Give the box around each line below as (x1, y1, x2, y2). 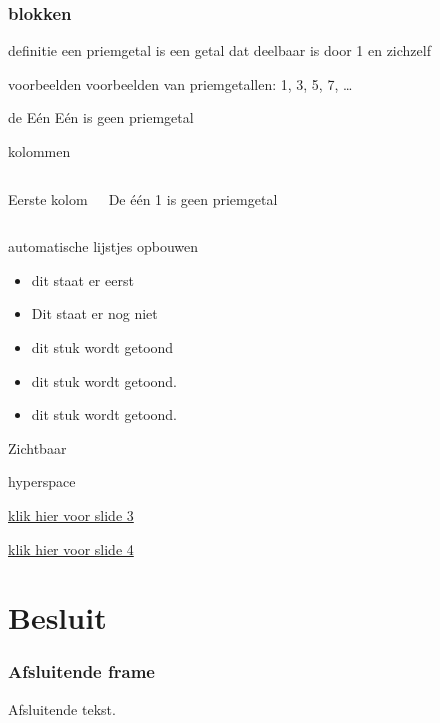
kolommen (8, 141, 71, 161)
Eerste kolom (8, 188, 88, 209)
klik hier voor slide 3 (8, 504, 134, 525)
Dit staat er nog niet (31, 303, 158, 324)
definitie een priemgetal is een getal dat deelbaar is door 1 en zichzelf (8, 40, 431, 61)
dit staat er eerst (31, 269, 134, 290)
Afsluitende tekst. (8, 698, 116, 719)
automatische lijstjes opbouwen (8, 236, 199, 257)
